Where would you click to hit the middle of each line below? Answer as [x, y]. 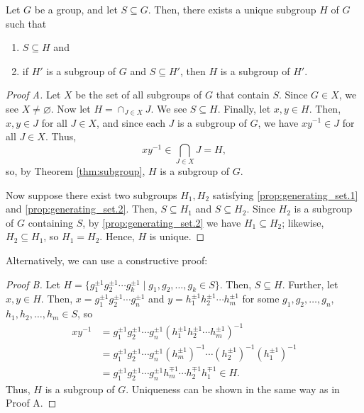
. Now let [71, 108]
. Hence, [117, 236]
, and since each [131, 122]
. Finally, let [244, 108]
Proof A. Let [33, 95]
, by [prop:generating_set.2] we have [162, 222]
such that [26, 23]
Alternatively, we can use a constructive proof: [107, 260]
